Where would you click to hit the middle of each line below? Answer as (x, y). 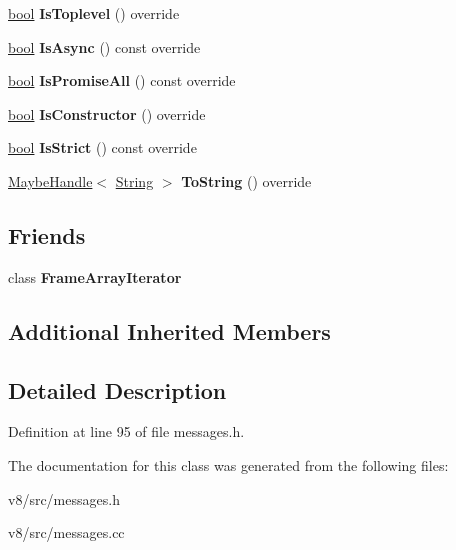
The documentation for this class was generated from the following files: (228, 464)
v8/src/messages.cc (66, 532)
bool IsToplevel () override (94, 13)
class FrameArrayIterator (95, 276)
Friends (47, 234)
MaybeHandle (50, 180)
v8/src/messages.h (64, 498)
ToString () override (246, 180)
